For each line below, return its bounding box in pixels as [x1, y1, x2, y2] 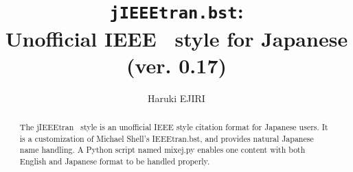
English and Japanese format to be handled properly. [19, 155, 210, 167]
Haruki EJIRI [148, 90, 205, 105]
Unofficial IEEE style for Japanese [5, 24, 348, 52]
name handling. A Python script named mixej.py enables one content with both [19, 144, 306, 156]
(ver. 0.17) [126, 51, 227, 79]
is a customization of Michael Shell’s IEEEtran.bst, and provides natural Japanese [19, 132, 314, 144]
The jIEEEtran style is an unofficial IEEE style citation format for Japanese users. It [19, 121, 328, 133]
